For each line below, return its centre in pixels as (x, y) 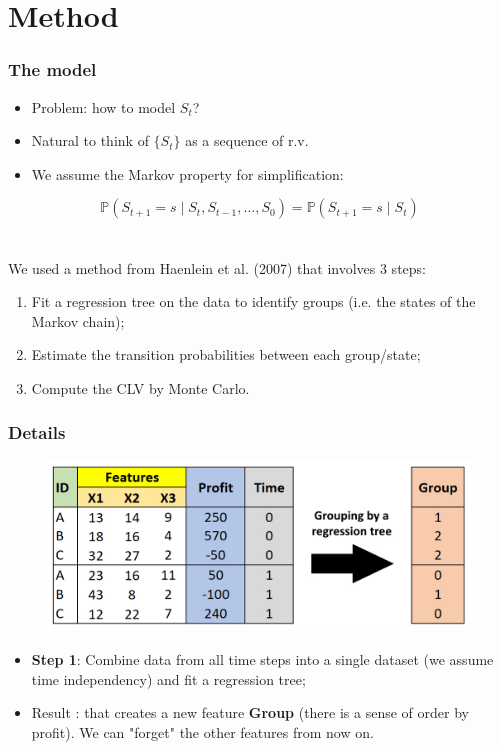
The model (52, 69)
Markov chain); (78, 320)
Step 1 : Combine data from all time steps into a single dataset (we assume (262, 658)
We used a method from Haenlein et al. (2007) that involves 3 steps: (217, 267)
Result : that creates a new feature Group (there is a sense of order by (250, 712)
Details (37, 432)
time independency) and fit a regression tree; (168, 678)
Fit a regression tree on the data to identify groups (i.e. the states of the (253, 301)
